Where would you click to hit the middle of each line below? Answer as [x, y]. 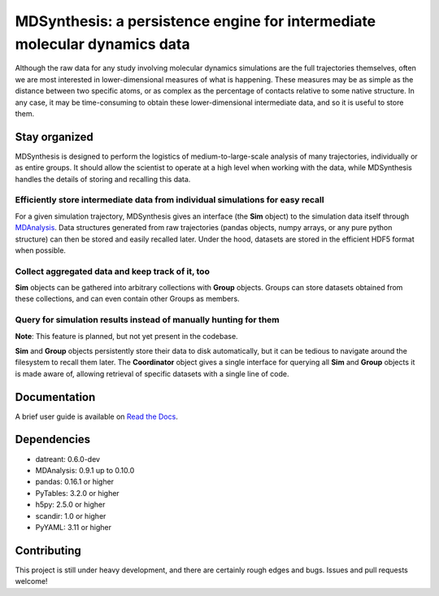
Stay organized [54, 137]
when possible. [41, 250]
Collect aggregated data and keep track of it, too [113, 271]
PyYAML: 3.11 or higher [74, 527]
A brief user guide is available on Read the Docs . [96, 416]
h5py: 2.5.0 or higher [70, 505]
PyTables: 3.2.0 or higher [77, 493]
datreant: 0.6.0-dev [68, 459]
